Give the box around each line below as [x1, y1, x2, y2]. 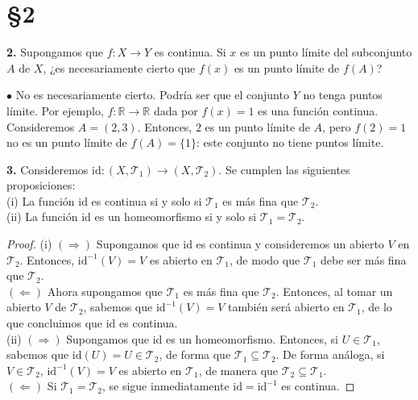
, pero [322, 118, 351, 135]
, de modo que [230, 251, 300, 268]
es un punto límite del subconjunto [239, 44, 412, 60]
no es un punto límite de [6, 134, 127, 151]
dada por [153, 102, 198, 119]
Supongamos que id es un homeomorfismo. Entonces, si [66, 330, 338, 347]
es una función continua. [258, 102, 379, 119]
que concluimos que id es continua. [6, 315, 178, 331]
